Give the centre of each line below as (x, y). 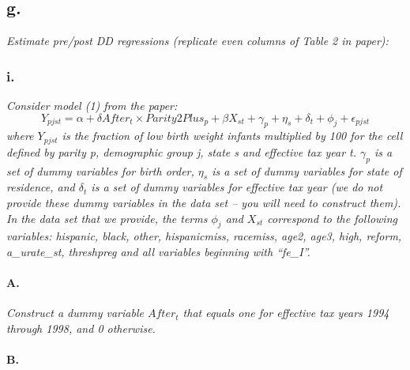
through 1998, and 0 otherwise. (81, 328)
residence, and (41, 187)
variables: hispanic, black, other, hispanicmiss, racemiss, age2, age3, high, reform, (204, 236)
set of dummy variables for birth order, (100, 170)
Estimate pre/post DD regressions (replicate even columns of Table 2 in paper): (197, 41)
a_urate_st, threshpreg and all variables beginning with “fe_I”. (158, 252)
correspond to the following (332, 218)
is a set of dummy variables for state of (307, 170)
